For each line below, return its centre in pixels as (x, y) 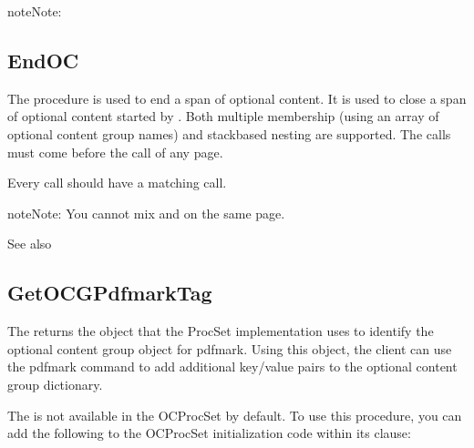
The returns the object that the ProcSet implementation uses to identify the (221, 331)
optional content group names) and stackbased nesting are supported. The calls (229, 133)
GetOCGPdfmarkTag (110, 293)
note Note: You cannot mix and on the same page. (146, 213)
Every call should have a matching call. (117, 183)
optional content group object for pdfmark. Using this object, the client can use (230, 348)
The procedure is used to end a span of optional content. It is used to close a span (237, 98)
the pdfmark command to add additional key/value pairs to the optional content (232, 367)
